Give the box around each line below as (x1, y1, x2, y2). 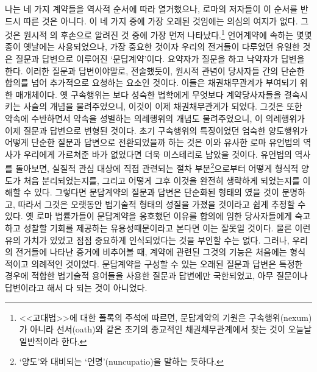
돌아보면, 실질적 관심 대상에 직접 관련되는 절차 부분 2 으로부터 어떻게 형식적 (15, 160, 299, 175)
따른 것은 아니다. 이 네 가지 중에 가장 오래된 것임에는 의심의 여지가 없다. (23, 14, 298, 27)
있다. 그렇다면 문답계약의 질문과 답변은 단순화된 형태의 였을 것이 (34, 186, 279, 198)
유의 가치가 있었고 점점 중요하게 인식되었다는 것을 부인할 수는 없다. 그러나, (5, 233, 290, 246)
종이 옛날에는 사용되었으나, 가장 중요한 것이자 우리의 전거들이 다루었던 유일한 (5, 40, 300, 53)
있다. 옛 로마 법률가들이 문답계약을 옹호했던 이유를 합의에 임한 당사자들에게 (5, 209, 292, 222)
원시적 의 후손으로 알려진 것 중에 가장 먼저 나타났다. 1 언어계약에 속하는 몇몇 (23, 27, 312, 41)
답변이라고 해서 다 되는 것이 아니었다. (5, 281, 148, 293)
